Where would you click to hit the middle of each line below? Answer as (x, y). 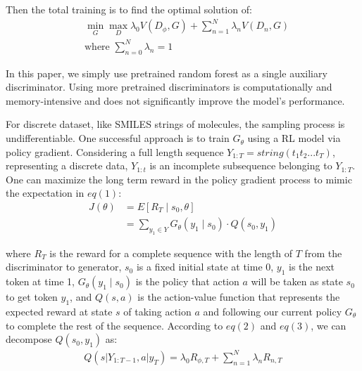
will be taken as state (297, 281)
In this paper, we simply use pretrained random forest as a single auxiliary (167, 73)
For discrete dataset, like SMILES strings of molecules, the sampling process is (175, 124)
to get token (32, 297)
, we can (329, 325)
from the (323, 253)
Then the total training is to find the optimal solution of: (129, 9)
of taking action (157, 312)
